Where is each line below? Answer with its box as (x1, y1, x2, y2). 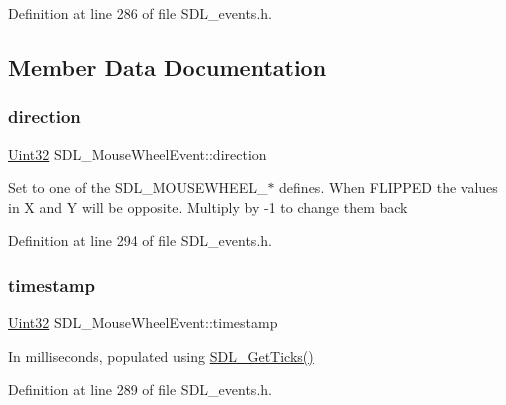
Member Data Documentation (8, 51, 327, 82)
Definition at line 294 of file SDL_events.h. (8, 230, 272, 251)
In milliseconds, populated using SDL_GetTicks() (8, 345, 314, 366)
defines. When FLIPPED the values (279, 177, 498, 198)
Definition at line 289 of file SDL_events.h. (8, 379, 272, 400)
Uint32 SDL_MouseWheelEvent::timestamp (8, 312, 278, 333)
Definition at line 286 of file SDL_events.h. (8, 3, 272, 23)
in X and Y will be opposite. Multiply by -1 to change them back (8, 196, 408, 217)
